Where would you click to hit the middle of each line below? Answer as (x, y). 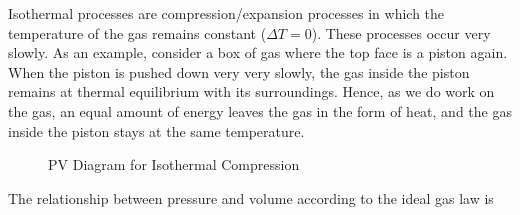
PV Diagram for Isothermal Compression (174, 164)
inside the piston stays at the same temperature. (156, 130)
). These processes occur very (401, 32)
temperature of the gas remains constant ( (137, 32)
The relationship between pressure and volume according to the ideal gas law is (251, 197)
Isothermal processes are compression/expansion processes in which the (226, 13)
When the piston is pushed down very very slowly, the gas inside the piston (239, 71)
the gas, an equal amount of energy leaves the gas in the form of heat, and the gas (260, 110)
